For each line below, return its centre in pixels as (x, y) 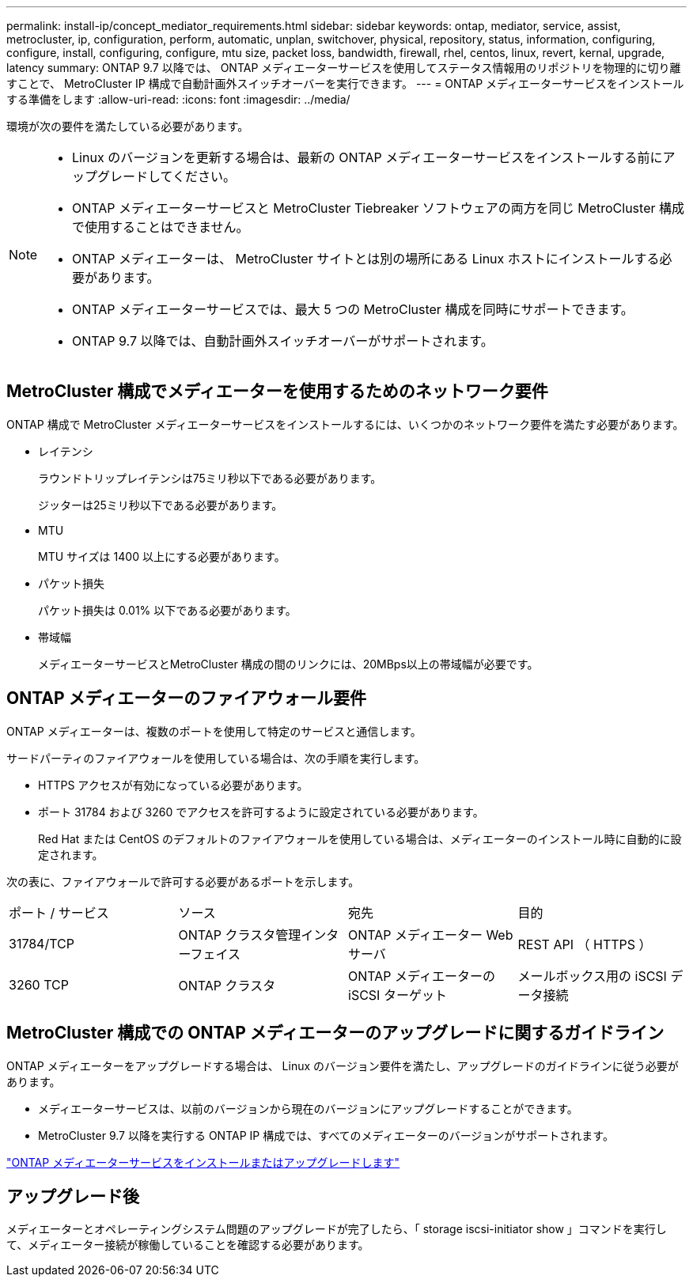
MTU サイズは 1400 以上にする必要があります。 (162, 556)
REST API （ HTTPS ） (585, 944)
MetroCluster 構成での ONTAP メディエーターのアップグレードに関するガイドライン (335, 1033)
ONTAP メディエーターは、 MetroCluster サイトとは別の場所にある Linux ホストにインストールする (366, 259)
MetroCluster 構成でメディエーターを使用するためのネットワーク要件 (277, 392)
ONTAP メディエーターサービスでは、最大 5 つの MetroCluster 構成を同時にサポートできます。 (353, 309)
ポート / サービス (59, 912)
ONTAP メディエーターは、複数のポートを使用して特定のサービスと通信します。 (214, 731)
